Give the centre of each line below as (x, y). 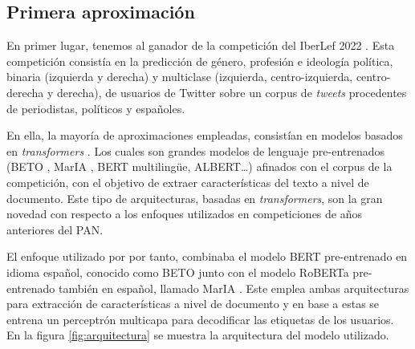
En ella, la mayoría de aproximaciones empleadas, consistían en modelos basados (205, 135)
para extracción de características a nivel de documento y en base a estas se (193, 304)
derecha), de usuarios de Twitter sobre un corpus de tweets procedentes (232, 92)
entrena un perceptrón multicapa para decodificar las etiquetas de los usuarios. (200, 319)
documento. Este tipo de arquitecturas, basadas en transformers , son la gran (195, 198)
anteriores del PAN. (55, 229)
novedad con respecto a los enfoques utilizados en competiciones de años (185, 214)
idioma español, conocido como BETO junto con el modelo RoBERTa (178, 272)
